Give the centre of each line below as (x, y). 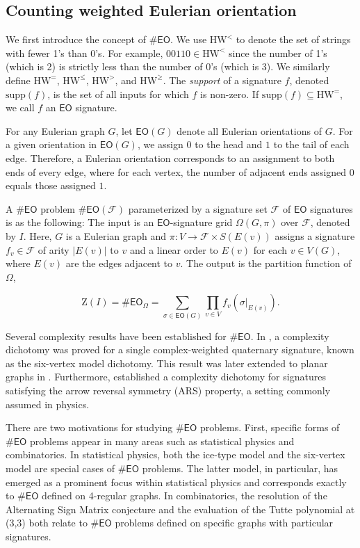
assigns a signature (315, 235)
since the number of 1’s (278, 53)
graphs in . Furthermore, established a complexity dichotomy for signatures (166, 377)
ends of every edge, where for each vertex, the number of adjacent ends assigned (176, 171)
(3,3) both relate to (47, 523)
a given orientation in (51, 144)
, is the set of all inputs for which (118, 94)
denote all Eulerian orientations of (249, 130)
